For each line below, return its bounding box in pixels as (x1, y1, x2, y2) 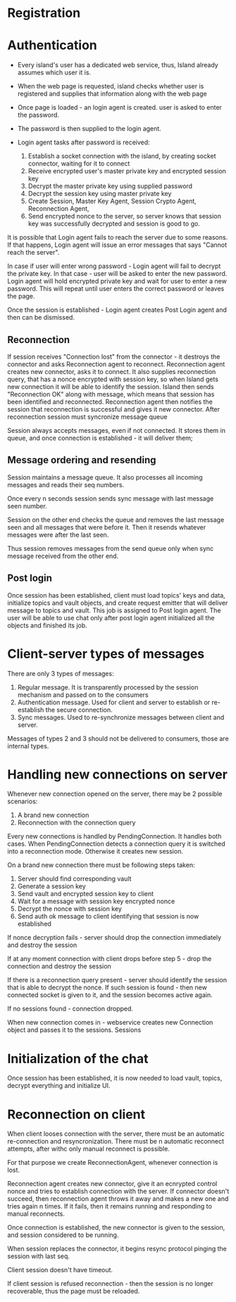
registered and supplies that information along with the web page (17, 90, 207, 98)
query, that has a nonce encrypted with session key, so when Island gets (7, 375, 218, 383)
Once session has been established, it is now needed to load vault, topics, (7, 1074, 223, 1083)
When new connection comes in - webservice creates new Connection (7, 1018, 213, 1027)
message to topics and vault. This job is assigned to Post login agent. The (7, 606, 221, 615)
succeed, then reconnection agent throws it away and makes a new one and (7, 1195, 229, 1203)
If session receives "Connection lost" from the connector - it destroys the (7, 352, 221, 361)
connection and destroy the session (7, 962, 111, 970)
